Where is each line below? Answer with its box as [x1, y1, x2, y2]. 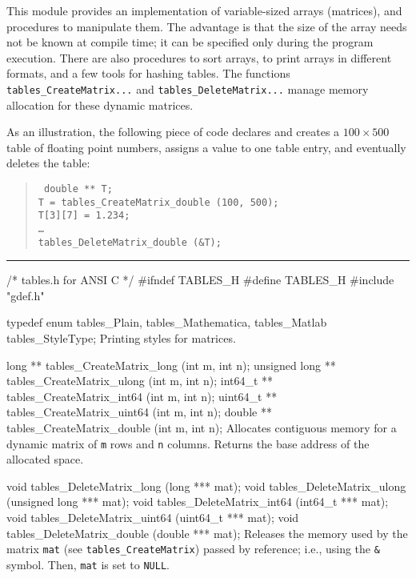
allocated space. [6, 451, 84, 468]
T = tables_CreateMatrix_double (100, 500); [38, 196, 279, 208]
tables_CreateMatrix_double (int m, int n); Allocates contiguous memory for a [6, 419, 397, 436]
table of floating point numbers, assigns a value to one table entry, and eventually [6, 138, 406, 155]
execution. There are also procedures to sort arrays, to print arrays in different [6, 49, 392, 66]
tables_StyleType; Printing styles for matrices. [6, 330, 236, 347]
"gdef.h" [6, 287, 45, 303]
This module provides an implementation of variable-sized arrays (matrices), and [6, 2, 402, 18]
